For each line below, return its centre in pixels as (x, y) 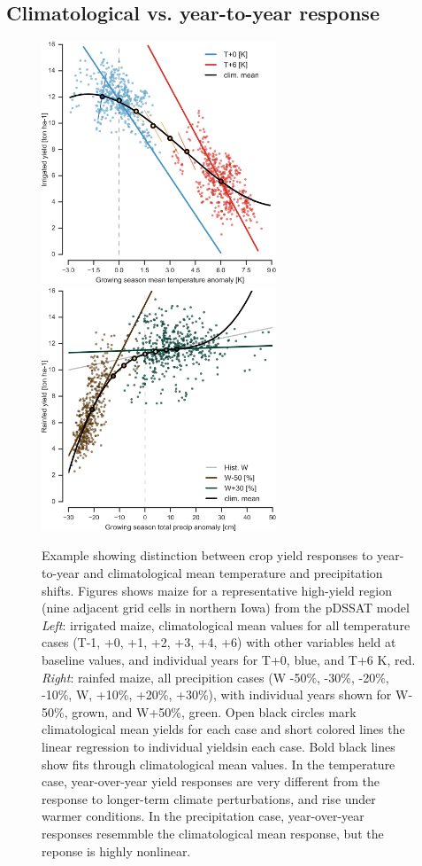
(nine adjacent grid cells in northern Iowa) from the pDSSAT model (226, 608)
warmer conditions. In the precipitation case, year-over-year (203, 816)
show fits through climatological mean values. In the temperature (219, 764)
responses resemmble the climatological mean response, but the (213, 833)
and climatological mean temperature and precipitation (233, 573)
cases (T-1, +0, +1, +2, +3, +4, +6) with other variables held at (219, 642)
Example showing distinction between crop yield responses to (207, 555)
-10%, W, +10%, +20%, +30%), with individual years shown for (217, 694)
